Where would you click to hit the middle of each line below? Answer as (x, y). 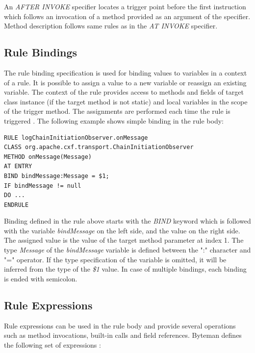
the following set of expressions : (52, 344)
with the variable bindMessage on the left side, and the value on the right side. (122, 230)
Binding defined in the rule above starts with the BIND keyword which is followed (127, 221)
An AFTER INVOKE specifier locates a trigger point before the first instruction (125, 6)
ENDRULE (16, 205)
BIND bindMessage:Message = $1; (57, 176)
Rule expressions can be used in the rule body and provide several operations (120, 325)
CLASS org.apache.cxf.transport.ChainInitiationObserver (99, 147)
